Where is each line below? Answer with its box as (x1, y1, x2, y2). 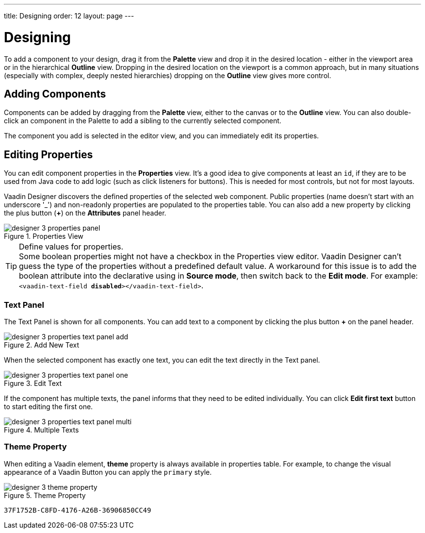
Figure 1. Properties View (4, 232, 83, 241)
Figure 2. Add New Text (4, 340, 80, 349)
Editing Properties (4, 148, 93, 161)
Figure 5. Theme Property (4, 491, 86, 500)
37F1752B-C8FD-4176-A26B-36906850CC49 (4, 506, 151, 514)
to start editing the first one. (4, 402, 93, 411)
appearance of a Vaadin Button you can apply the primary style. (4, 467, 212, 476)
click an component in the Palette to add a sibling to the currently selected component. (4, 117, 281, 125)
